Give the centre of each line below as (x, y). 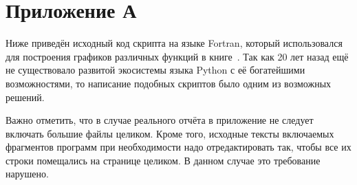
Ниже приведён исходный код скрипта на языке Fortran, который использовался (174, 43)
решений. (25, 97)
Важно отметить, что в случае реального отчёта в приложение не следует (160, 120)
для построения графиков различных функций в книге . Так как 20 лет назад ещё (177, 56)
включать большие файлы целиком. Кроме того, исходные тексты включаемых (170, 133)
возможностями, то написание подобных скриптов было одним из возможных (169, 83)
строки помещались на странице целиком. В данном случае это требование (163, 160)
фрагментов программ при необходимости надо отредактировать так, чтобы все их (178, 147)
